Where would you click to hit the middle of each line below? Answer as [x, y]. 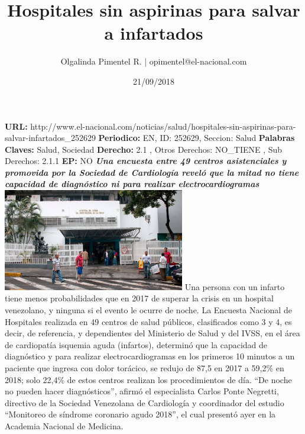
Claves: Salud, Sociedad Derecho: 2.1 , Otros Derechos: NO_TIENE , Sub [144, 149]
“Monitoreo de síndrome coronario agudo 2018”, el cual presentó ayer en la [140, 414]
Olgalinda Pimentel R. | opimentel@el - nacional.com [154, 61]
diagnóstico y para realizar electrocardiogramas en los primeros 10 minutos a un [150, 356]
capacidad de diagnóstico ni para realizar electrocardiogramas [132, 184]
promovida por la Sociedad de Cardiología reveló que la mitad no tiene [152, 172]
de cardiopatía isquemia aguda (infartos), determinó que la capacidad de [136, 344]
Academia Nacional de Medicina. [64, 425]
